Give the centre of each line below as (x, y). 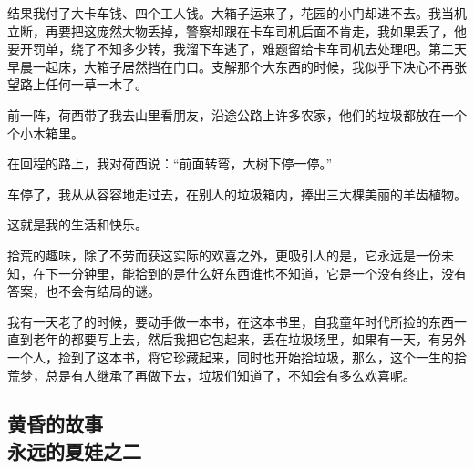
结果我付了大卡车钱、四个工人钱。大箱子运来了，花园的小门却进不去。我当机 (237, 13)
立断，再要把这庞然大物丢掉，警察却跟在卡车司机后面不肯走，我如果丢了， (231, 31)
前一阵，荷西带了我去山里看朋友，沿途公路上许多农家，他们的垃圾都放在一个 (237, 114)
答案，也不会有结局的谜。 (84, 291)
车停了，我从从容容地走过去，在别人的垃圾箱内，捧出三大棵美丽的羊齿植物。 (237, 194)
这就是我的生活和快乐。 (77, 224)
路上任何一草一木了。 (83, 84)
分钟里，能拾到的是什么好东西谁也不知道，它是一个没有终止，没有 (268, 273)
